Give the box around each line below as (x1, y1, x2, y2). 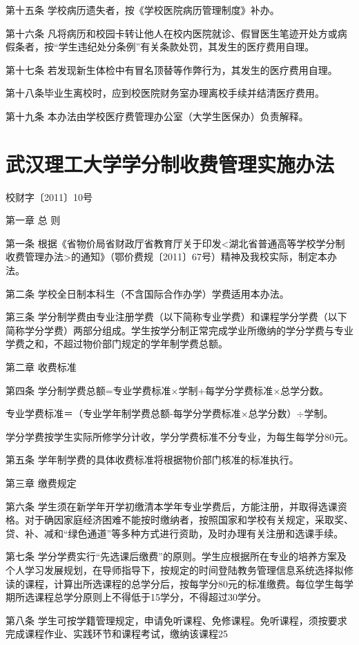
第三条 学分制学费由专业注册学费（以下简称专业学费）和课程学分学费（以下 (6, 309, 347, 324)
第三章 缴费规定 (6, 476, 77, 490)
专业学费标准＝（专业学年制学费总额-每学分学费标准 (6, 406, 241, 421)
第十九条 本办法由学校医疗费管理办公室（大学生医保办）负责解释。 (6, 108, 309, 123)
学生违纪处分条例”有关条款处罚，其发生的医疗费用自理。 (58, 39, 315, 54)
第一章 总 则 (6, 213, 61, 227)
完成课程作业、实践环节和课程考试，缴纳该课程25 (6, 626, 228, 641)
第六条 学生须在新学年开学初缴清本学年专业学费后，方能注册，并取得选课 (6, 499, 338, 513)
